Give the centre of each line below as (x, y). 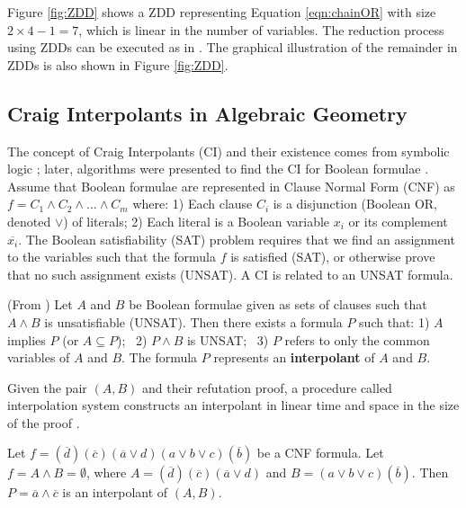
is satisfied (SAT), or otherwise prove (333, 257)
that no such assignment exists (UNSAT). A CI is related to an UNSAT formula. (230, 274)
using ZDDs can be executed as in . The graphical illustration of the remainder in (233, 47)
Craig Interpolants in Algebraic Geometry (207, 113)
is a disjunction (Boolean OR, (355, 204)
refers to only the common (357, 339)
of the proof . (44, 422)
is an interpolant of (115, 492)
